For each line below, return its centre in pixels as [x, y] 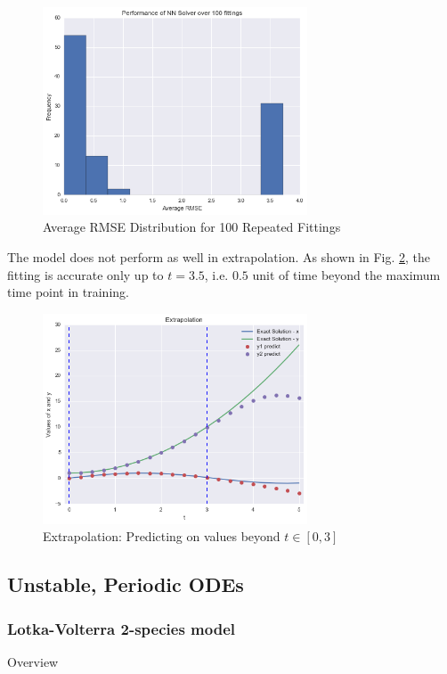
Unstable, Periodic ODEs [126, 584]
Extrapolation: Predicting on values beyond [162, 536]
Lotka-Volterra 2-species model [121, 628]
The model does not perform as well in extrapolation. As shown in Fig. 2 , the [219, 257]
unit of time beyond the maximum [346, 274]
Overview [33, 662]
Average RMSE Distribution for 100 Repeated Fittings [192, 227]
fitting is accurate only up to [85, 274]
